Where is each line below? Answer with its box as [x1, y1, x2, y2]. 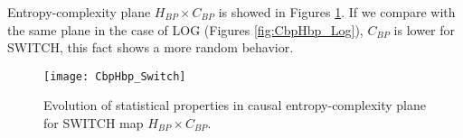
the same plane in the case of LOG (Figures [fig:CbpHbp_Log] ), [7, 20, 364, 39]
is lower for [393, 20, 456, 39]
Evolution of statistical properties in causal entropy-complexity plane [43, 96, 426, 115]
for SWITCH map [43, 114, 144, 133]
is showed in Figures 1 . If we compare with [218, 3, 456, 21]
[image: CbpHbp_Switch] [43, 69, 186, 83]
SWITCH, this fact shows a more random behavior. [7, 38, 294, 57]
